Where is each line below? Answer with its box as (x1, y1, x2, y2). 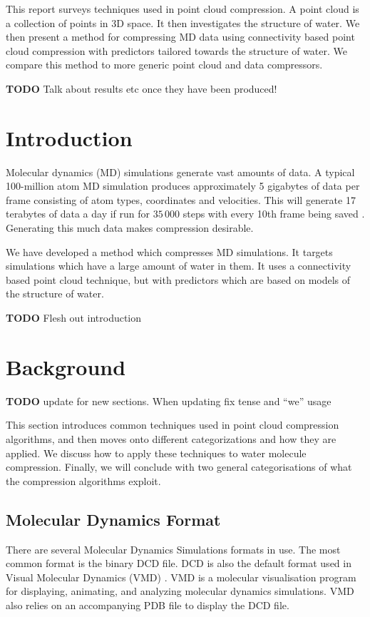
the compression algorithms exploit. (6, 473, 161, 488)
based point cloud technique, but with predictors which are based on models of (6, 272, 351, 287)
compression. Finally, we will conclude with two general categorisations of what (6, 459, 352, 474)
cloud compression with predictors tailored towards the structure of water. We (6, 43, 348, 58)
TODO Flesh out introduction (6, 310, 142, 325)
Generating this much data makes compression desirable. (6, 220, 254, 235)
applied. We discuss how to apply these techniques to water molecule (6, 445, 307, 460)
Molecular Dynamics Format (6, 508, 221, 530)
